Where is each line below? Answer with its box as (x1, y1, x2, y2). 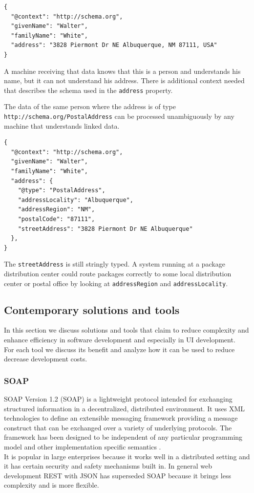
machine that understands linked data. (4, 120, 120, 131)
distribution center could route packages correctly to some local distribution (4, 269, 232, 279)
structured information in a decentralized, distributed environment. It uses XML (4, 403, 245, 413)
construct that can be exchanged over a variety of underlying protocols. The (4, 422, 232, 432)
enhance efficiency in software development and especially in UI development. (4, 335, 235, 345)
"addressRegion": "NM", (18, 206, 95, 213)
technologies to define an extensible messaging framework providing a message (4, 413, 238, 423)
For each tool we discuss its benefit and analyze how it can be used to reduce (4, 344, 235, 354)
